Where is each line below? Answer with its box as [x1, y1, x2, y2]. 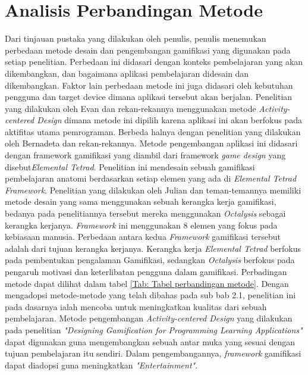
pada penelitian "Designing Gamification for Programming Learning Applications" [5, 323, 303, 336]
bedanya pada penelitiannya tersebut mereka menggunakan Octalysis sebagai [5, 207, 286, 220]
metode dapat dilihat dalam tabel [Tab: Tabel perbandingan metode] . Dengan [5, 277, 289, 289]
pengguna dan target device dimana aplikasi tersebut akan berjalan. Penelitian [5, 90, 293, 103]
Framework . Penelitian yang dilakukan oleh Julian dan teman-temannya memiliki [5, 183, 301, 196]
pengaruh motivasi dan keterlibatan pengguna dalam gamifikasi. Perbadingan [5, 265, 287, 277]
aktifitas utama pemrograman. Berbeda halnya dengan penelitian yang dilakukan [5, 125, 301, 137]
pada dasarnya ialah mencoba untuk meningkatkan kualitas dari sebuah [5, 300, 267, 312]
